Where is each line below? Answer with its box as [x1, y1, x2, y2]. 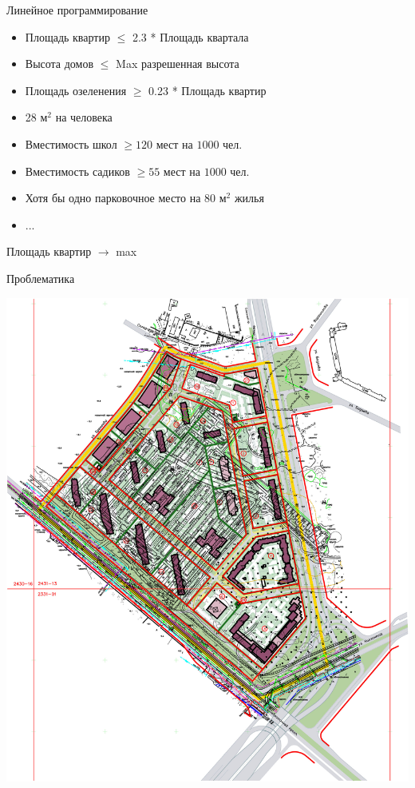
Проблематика [6, 269, 75, 286]
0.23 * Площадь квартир [148, 82, 267, 98]
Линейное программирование [6, 2, 148, 18]
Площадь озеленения [25, 82, 127, 98]
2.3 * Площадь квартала [132, 28, 249, 45]
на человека [55, 109, 113, 125]
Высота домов [25, 55, 94, 72]
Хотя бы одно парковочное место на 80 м [25, 189, 227, 206]
